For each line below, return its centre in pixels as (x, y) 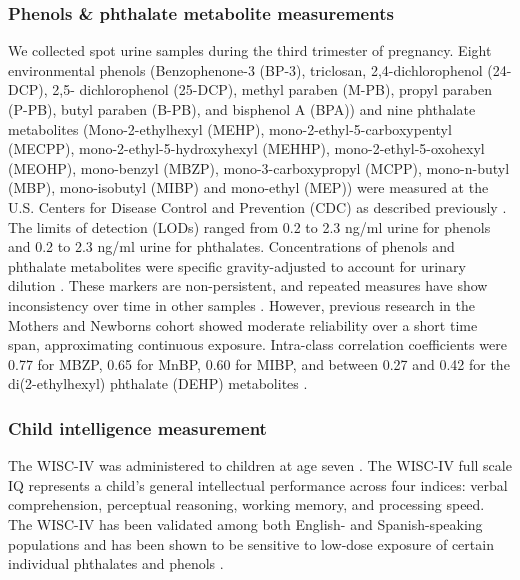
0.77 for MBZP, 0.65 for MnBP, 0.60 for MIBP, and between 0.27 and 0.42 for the (259, 363)
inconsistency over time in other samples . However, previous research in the (241, 304)
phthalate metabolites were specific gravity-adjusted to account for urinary (237, 265)
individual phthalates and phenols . (116, 563)
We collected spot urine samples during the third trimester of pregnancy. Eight (250, 50)
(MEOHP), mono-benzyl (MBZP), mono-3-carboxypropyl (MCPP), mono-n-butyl (259, 167)
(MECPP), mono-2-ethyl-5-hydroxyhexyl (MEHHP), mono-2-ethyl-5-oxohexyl (246, 148)
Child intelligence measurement (137, 427)
